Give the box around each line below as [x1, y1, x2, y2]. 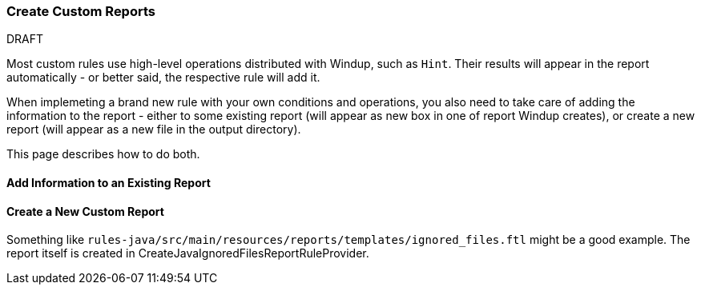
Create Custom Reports [6, 3, 155, 19]
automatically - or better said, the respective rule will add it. [6, 70, 320, 85]
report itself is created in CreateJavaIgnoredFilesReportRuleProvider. [6, 246, 369, 261]
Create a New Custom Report [6, 204, 164, 218]
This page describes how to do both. [6, 147, 200, 161]
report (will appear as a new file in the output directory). [6, 122, 301, 137]
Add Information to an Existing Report [6, 175, 211, 189]
